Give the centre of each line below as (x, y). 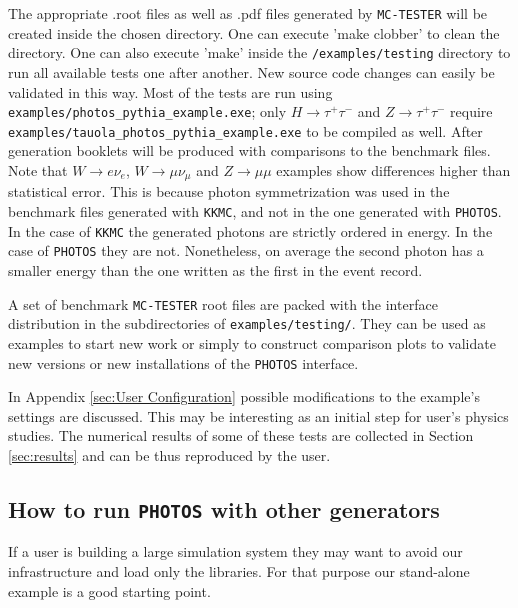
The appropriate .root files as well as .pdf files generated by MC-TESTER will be (248, 13)
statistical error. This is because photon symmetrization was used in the (229, 191)
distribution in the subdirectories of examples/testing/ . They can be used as (247, 323)
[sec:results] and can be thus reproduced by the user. (169, 454)
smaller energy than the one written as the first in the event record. (215, 270)
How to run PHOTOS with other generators (224, 508)
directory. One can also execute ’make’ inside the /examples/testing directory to (259, 52)
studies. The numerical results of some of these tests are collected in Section (241, 435)
